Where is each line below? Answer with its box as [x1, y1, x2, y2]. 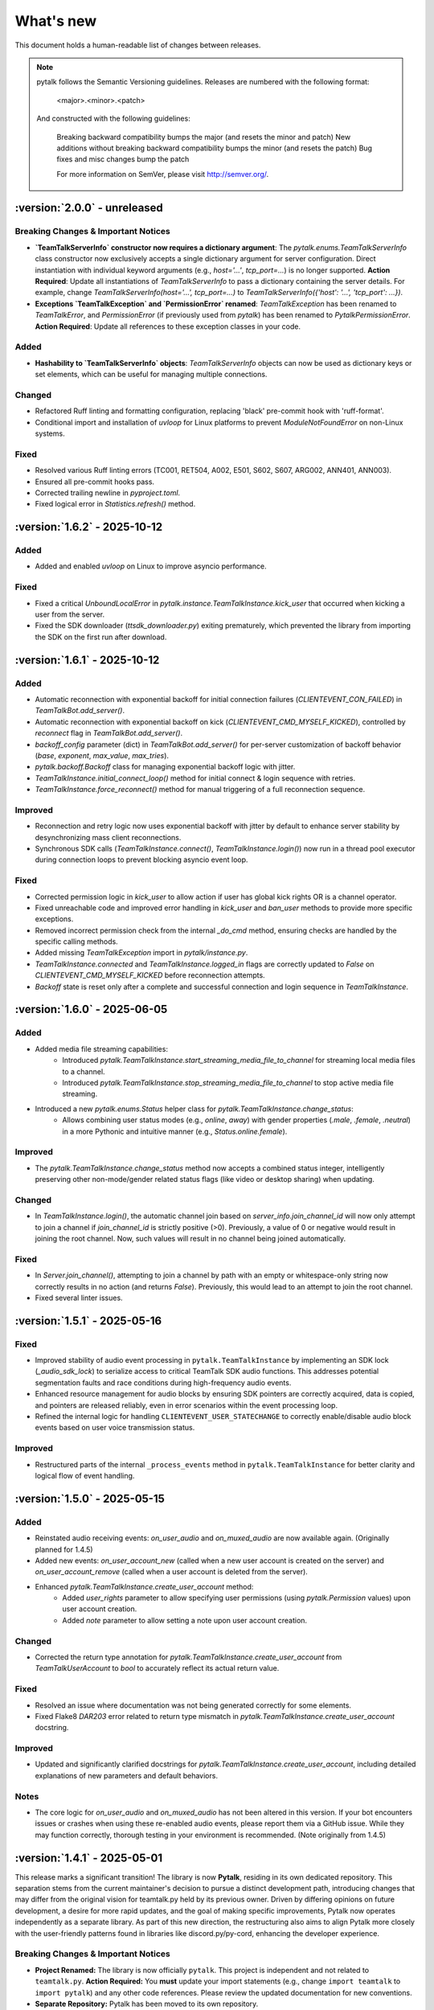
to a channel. [62, 1066, 105, 1077]
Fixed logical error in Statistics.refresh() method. [35, 499, 196, 509]
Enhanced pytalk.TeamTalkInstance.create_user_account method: [35, 1581, 254, 1591]
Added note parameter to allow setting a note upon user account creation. [62, 1615, 308, 1625]
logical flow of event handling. [35, 1471, 135, 1480]
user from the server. [35, 609, 105, 619]
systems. [35, 429, 65, 438]
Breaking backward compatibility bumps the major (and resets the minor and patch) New [56, 132, 351, 142]
